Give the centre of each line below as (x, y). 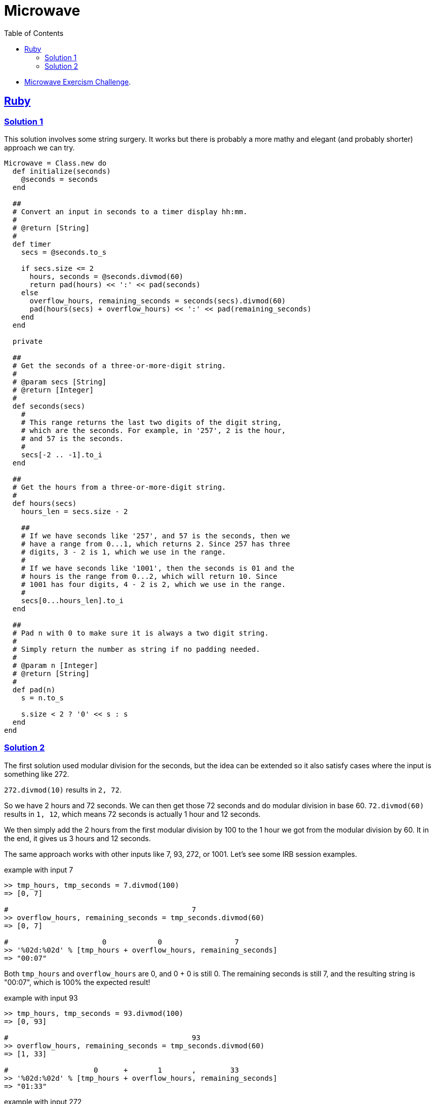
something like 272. (37, 774)
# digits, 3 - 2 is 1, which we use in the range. (124, 552)
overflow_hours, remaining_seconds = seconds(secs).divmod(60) (158, 301)
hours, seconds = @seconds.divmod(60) (107, 276)
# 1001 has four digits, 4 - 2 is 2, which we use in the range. (153, 584)
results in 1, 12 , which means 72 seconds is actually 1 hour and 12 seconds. (132, 814)
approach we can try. (39, 147)
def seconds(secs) (49, 406)
